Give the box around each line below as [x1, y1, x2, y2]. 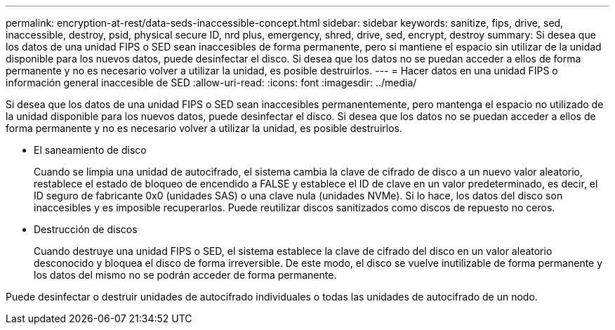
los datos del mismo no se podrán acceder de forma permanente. [34, 269, 337, 281]
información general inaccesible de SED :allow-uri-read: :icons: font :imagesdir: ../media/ [6, 77, 417, 88]
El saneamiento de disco [34, 144, 147, 156]
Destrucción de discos [34, 223, 138, 235]
